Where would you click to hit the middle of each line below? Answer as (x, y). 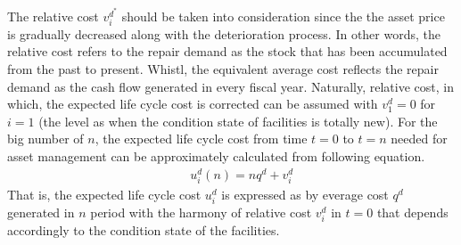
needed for (419, 139)
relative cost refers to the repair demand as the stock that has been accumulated (227, 51)
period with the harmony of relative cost (201, 212)
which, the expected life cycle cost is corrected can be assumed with (193, 104)
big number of (45, 139)
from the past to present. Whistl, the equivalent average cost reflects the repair (223, 68)
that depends (412, 212)
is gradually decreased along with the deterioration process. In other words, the (224, 33)
